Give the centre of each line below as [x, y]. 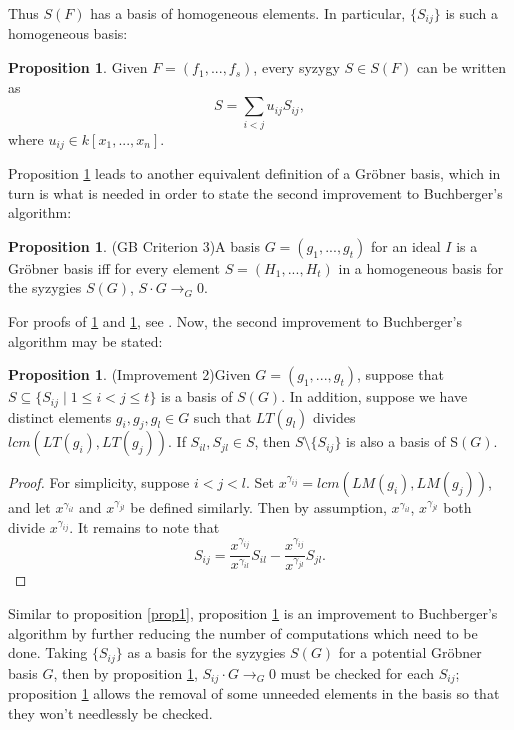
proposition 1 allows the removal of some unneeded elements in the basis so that [254, 693]
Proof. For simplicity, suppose [99, 482]
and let [29, 507]
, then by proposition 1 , [125, 672]
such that [222, 416]
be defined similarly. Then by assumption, [258, 507]
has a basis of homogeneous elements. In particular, [248, 13]
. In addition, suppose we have [374, 396]
